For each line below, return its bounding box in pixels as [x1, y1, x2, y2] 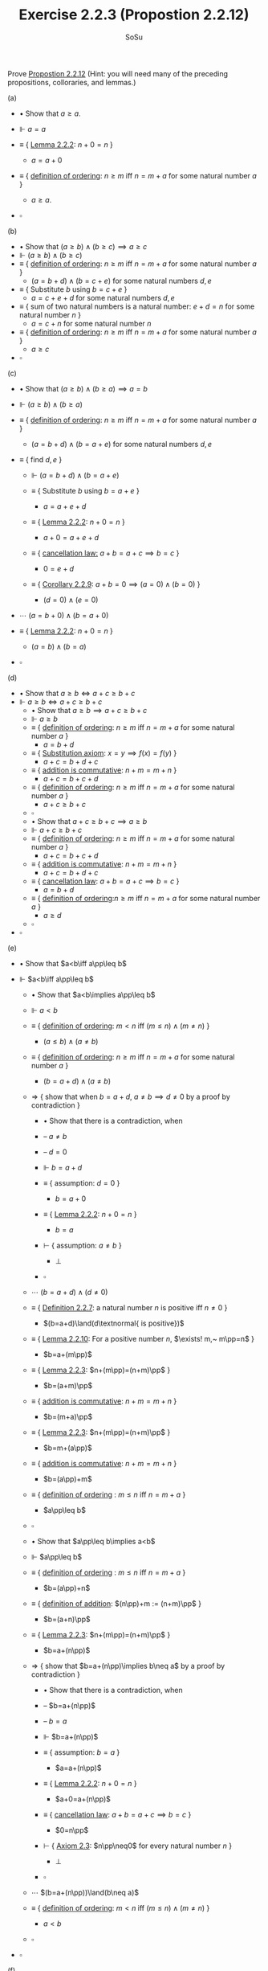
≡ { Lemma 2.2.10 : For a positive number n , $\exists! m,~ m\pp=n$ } [30, 1334, 254, 1343]
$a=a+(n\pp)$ [55, 1763, 102, 1772]
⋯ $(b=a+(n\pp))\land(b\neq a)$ [30, 1887, 140, 1897]
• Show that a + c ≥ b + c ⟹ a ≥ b [30, 816, 148, 826]
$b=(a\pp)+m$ [43, 1473, 93, 1484]
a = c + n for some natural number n [30, 318, 152, 328]
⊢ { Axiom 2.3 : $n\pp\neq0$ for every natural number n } [43, 1841, 233, 1850]
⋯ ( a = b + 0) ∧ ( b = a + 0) [18, 610, 109, 620]
